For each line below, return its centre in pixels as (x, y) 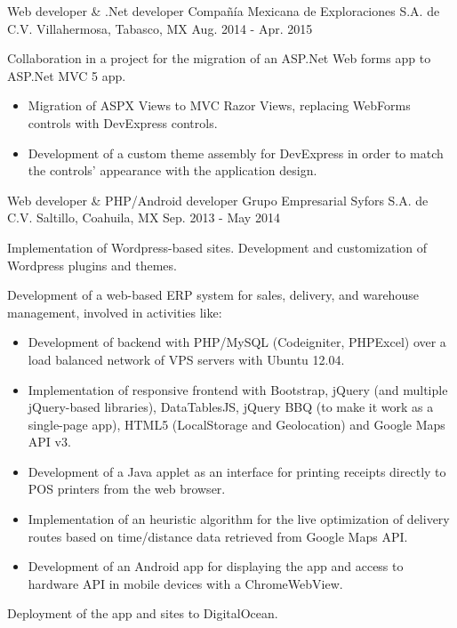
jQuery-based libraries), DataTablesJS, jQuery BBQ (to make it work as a (231, 407)
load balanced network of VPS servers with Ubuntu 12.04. (186, 359)
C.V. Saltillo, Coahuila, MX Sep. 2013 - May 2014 (144, 217)
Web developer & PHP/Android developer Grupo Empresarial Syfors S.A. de (218, 200)
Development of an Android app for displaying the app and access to (216, 566)
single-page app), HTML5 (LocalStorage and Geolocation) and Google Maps (237, 424)
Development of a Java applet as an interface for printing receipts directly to (237, 471)
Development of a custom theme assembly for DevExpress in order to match (236, 153)
